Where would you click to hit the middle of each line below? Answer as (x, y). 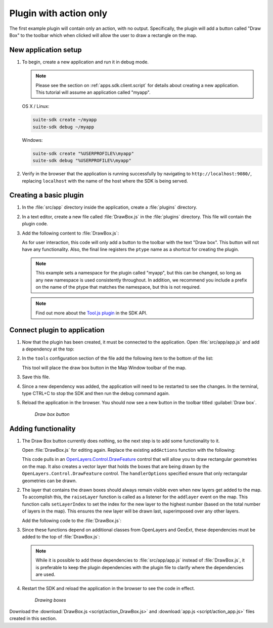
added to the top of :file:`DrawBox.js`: (61, 537)
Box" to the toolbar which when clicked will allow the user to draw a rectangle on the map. (103, 35)
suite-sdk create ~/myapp (65, 120)
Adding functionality (42, 429)
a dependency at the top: (48, 349)
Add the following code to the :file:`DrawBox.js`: (72, 520)
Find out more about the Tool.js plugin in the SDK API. (92, 313)
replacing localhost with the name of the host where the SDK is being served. (105, 181)
